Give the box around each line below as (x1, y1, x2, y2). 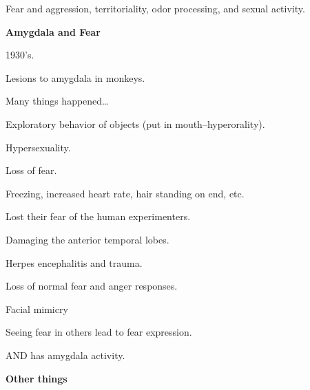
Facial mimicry (6, 301, 68, 316)
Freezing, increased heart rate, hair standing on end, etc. (6, 186, 245, 200)
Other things (6, 371, 68, 385)
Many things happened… (6, 94, 109, 108)
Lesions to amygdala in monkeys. (6, 70, 145, 85)
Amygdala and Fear (6, 24, 101, 39)
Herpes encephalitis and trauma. (6, 255, 143, 270)
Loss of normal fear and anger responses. (6, 279, 178, 293)
